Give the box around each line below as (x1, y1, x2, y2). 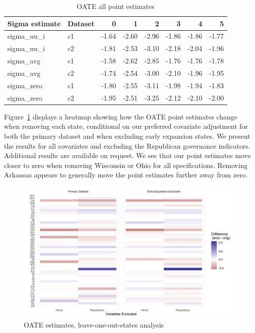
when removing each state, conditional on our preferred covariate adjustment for (4, 121, 248, 131)
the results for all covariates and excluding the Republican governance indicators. (4, 140, 251, 151)
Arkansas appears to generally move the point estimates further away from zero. (4, 169, 248, 180)
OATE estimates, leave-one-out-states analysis (24, 320, 164, 330)
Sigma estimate (7, 18, 61, 28)
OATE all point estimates (76, 1, 155, 11)
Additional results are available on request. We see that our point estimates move (4, 150, 251, 161)
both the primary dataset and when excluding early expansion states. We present (4, 130, 251, 141)
